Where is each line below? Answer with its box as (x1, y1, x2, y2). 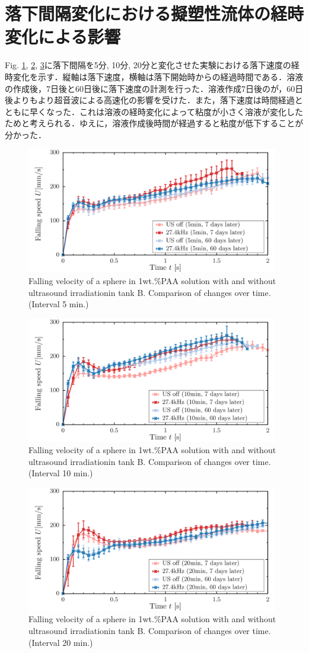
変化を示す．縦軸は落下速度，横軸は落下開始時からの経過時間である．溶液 (12, 70, 304, 82)
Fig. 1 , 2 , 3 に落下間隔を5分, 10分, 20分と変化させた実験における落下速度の (5, 59, 291, 71)
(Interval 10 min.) (28, 467, 93, 479)
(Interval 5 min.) (28, 298, 89, 310)
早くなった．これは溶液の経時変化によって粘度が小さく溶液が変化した (29, 105, 303, 117)
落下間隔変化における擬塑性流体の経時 (5, 1, 304, 26)
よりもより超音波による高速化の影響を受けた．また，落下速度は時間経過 (12, 94, 295, 106)
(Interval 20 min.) (28, 636, 93, 648)
